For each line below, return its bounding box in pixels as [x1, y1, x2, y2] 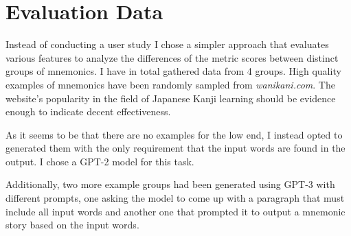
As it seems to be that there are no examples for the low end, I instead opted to [5, 127, 343, 141]
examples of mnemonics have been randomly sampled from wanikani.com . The [5, 77, 335, 91]
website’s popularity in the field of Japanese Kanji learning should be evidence [5, 91, 336, 105]
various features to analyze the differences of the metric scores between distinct [5, 50, 339, 64]
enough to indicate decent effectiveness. [5, 104, 171, 119]
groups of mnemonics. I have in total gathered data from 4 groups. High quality [5, 64, 341, 78]
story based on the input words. [5, 217, 139, 232]
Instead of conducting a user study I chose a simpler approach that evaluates [5, 37, 329, 51]
